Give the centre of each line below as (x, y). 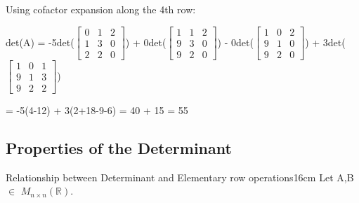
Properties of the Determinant (119, 147)
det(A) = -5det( (40, 42)
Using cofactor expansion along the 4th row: (101, 9)
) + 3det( (325, 42)
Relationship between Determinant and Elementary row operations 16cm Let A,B (180, 177)
